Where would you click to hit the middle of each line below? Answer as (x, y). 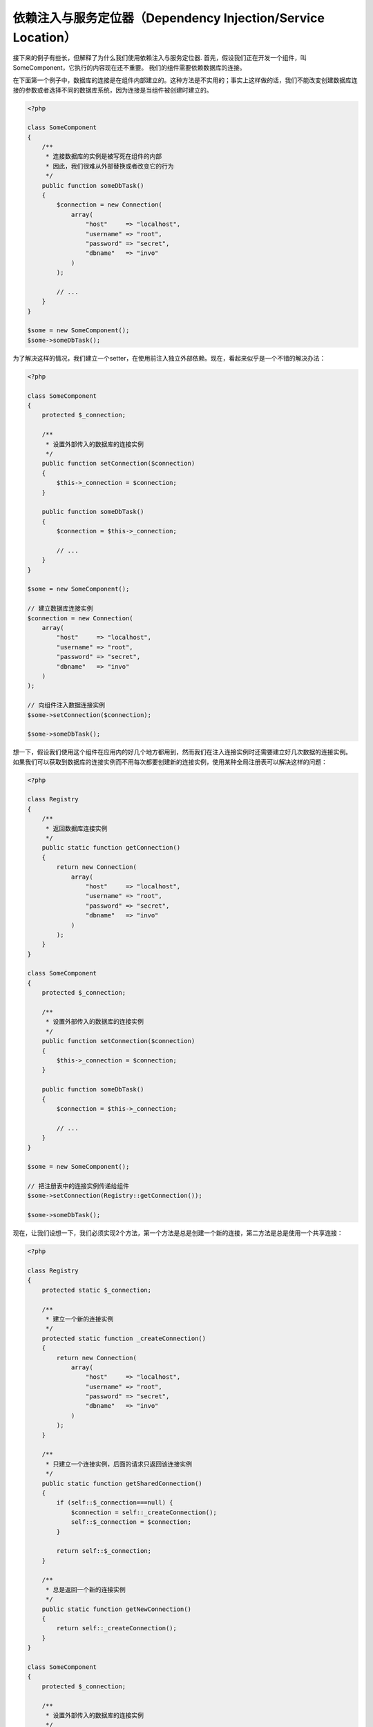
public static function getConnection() (111, 848)
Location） (45, 37)
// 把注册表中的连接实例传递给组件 (78, 1186)
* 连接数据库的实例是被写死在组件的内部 (104, 156)
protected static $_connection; (97, 1290)
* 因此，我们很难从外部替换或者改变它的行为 (109, 166)
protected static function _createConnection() (124, 1338)
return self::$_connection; (104, 1551)
